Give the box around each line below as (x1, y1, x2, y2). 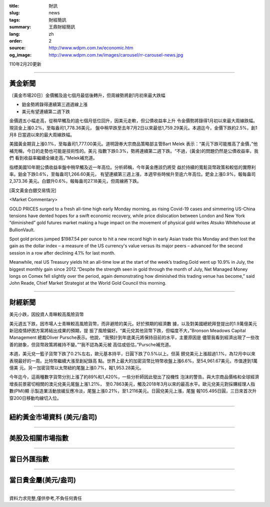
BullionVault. (9, 227, 35, 233)
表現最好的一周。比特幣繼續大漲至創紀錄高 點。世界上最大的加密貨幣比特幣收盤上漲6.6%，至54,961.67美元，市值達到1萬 (9, 358, 258, 364)
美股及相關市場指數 (9, 434, 68, 442)
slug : (9, 10, 20, 16)
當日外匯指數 (9, 455, 49, 463)
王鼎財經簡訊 (48, 24, 75, 30)
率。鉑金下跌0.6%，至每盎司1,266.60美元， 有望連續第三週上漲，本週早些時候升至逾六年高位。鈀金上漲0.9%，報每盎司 (9, 171, 256, 177)
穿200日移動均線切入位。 (9, 395, 62, 401)
